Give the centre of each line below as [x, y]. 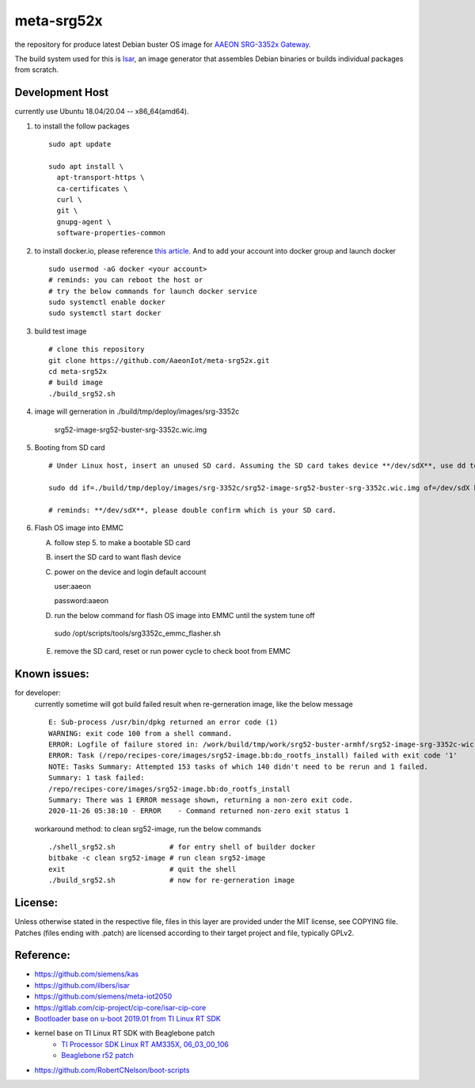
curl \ [69, 199]
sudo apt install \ [86, 166]
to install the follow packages [82, 126]
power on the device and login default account [130, 571]
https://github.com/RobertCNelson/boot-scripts [112, 1070]
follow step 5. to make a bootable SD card [122, 542]
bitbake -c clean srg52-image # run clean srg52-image [157, 858]
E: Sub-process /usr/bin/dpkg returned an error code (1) [163, 722]
